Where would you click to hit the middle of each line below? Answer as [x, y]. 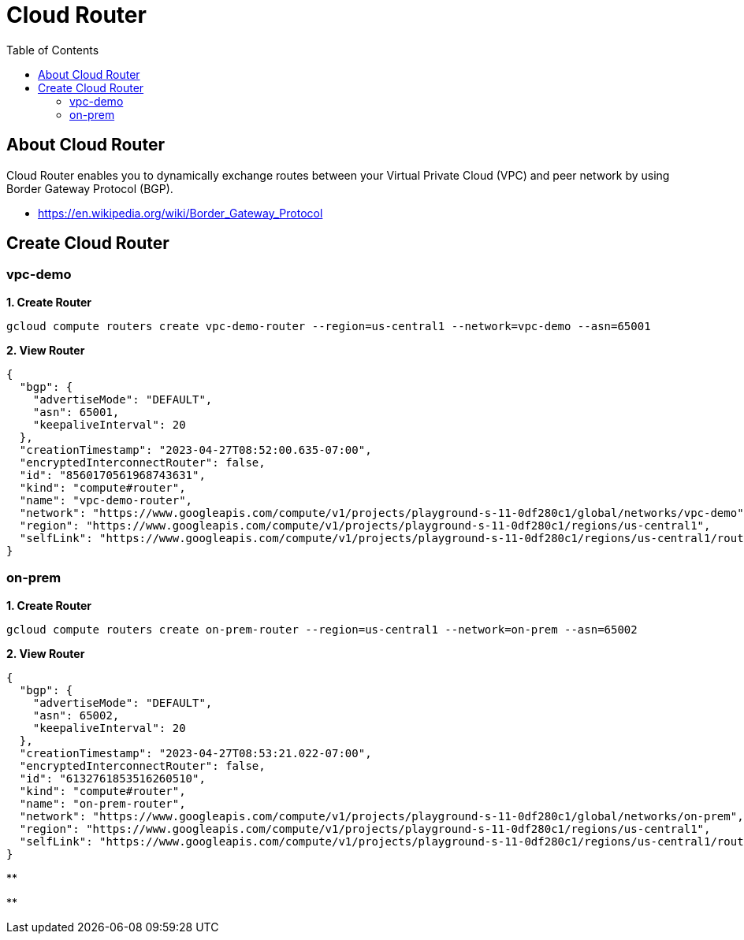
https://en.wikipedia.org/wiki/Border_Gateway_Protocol [180, 213]
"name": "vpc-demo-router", [106, 500]
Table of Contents [53, 50]
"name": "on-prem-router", [102, 803]
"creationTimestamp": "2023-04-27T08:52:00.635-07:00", [195, 450]
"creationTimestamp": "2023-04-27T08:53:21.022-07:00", [195, 753]
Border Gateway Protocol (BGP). [90, 188]
